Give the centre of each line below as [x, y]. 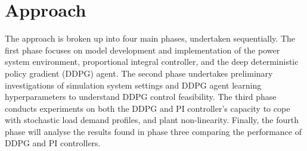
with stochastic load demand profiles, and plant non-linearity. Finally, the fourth [152, 120]
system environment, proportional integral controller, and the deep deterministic [152, 62]
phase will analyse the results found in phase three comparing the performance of [153, 131]
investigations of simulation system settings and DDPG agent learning [133, 85]
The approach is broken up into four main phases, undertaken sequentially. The [150, 38]
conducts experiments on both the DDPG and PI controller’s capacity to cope [148, 108]
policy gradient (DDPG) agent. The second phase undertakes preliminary [139, 73]
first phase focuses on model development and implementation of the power [142, 50]
